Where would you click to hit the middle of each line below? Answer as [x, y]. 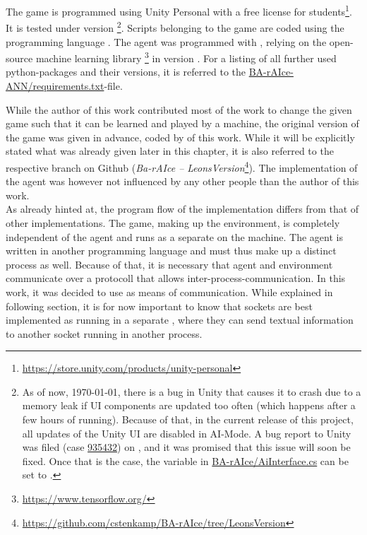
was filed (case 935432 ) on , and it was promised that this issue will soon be [186, 447]
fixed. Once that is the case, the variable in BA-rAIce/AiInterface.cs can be [185, 460]
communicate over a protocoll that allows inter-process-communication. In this [176, 278]
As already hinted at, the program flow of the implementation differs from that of [182, 209]
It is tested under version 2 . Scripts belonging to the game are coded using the [175, 27]
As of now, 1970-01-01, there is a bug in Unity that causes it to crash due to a [192, 391]
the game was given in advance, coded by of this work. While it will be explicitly [180, 137]
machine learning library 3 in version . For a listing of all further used [186, 57]
